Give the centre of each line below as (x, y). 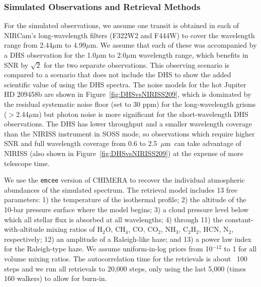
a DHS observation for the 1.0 (50, 55)
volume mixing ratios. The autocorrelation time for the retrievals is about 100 (126, 258)
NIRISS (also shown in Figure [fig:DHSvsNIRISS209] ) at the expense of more (124, 153)
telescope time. (27, 163)
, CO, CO (143, 229)
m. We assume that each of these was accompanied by (173, 45)
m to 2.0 (113, 55)
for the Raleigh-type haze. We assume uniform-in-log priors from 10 (108, 249)
